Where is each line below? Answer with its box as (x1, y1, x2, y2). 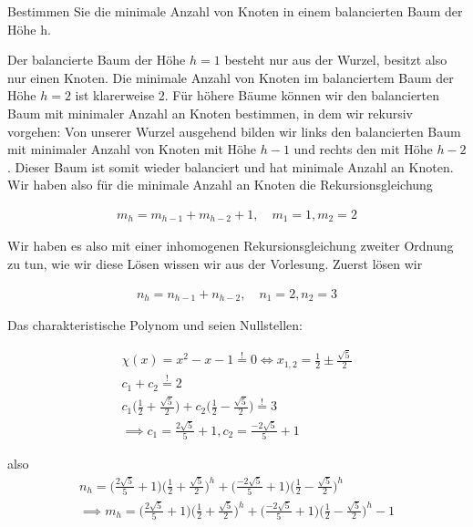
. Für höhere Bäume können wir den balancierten (164, 86, 440, 105)
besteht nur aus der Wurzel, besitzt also (224, 50, 447, 69)
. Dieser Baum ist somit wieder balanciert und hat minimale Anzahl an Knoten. (7, 157, 454, 176)
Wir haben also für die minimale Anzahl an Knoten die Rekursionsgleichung (7, 175, 433, 194)
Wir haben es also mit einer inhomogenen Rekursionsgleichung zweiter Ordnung (7, 236, 454, 255)
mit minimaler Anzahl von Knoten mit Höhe (7, 139, 257, 159)
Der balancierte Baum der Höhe (7, 50, 186, 69)
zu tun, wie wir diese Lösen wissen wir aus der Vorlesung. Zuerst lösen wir (7, 254, 423, 274)
